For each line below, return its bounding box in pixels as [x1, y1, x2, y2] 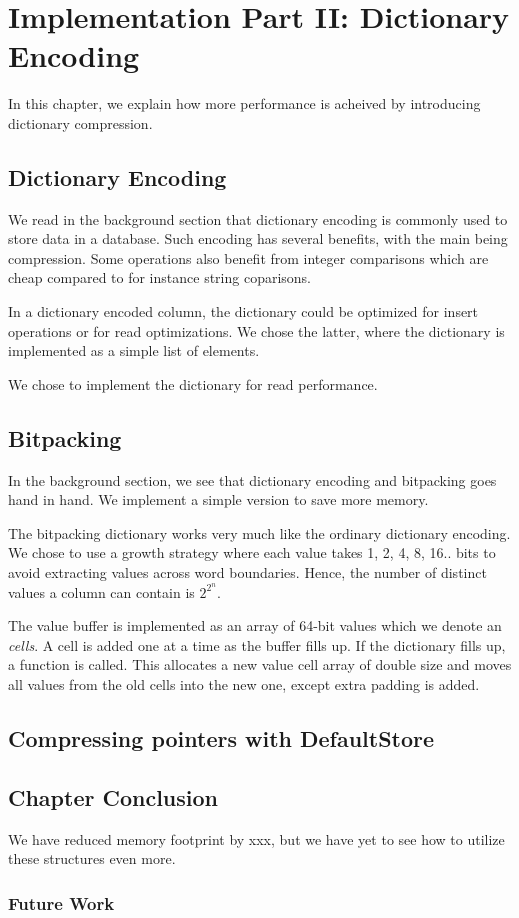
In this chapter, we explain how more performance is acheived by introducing [8, 93, 481, 114]
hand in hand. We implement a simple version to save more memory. [8, 489, 429, 510]
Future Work [8, 890, 115, 915]
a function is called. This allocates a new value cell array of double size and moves [8, 654, 512, 675]
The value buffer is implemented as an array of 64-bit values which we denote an [8, 615, 502, 636]
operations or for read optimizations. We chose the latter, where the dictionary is [8, 320, 505, 341]
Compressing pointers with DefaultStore [8, 723, 435, 754]
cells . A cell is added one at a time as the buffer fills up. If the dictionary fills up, [8, 634, 506, 655]
